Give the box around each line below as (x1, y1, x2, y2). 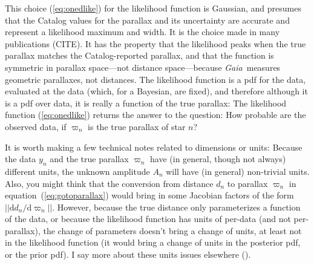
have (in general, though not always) (150, 152, 286, 165)
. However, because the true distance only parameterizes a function (52, 200, 301, 213)
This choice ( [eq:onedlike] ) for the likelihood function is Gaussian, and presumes (5, 2, 301, 14)
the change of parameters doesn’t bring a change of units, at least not (43, 224, 302, 237)
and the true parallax (50, 152, 129, 165)
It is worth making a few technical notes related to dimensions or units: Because (5, 140, 303, 153)
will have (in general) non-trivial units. (166, 165, 310, 177)
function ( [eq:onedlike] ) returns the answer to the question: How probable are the (5, 108, 306, 121)
